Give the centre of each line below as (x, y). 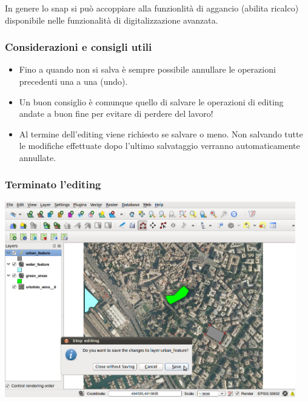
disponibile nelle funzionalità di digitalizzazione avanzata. (112, 20)
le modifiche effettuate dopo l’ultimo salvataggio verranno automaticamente (159, 146)
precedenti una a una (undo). (73, 81)
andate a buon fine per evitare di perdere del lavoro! (116, 114)
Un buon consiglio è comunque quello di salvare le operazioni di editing (151, 101)
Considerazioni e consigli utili (79, 47)
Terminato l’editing (53, 184)
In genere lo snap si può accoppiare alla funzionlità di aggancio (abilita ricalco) (152, 8)
